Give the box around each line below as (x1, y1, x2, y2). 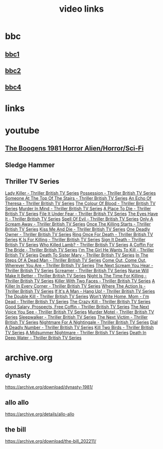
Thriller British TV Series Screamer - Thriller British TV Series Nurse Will (5, 268, 149, 273)
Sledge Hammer (5, 161, 55, 169)
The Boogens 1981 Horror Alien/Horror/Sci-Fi (5, 144, 144, 153)
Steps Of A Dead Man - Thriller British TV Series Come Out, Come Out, (5, 257, 147, 263)
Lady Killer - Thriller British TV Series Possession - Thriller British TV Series (5, 190, 156, 196)
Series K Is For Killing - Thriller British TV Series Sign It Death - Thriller (5, 237, 146, 243)
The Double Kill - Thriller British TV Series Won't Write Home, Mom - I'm (5, 293, 149, 300)
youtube (5, 125, 40, 136)
